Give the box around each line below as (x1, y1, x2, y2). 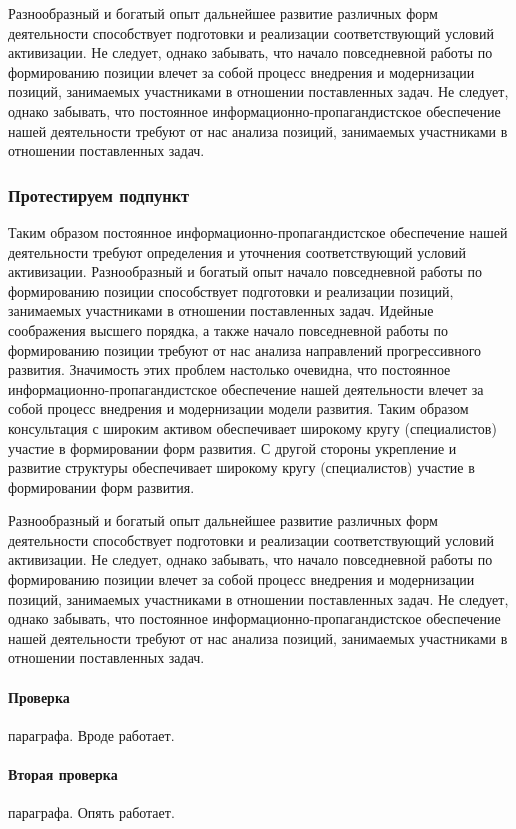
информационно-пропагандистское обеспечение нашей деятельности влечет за (8, 378, 484, 399)
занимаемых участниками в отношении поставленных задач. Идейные (8, 300, 434, 321)
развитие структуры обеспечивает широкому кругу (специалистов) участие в (8, 457, 475, 478)
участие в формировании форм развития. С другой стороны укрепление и (8, 437, 457, 458)
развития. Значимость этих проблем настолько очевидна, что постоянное (8, 359, 451, 380)
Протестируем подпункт (8, 182, 190, 207)
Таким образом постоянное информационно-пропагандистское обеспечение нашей (8, 221, 508, 242)
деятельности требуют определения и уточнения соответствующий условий (8, 241, 466, 262)
